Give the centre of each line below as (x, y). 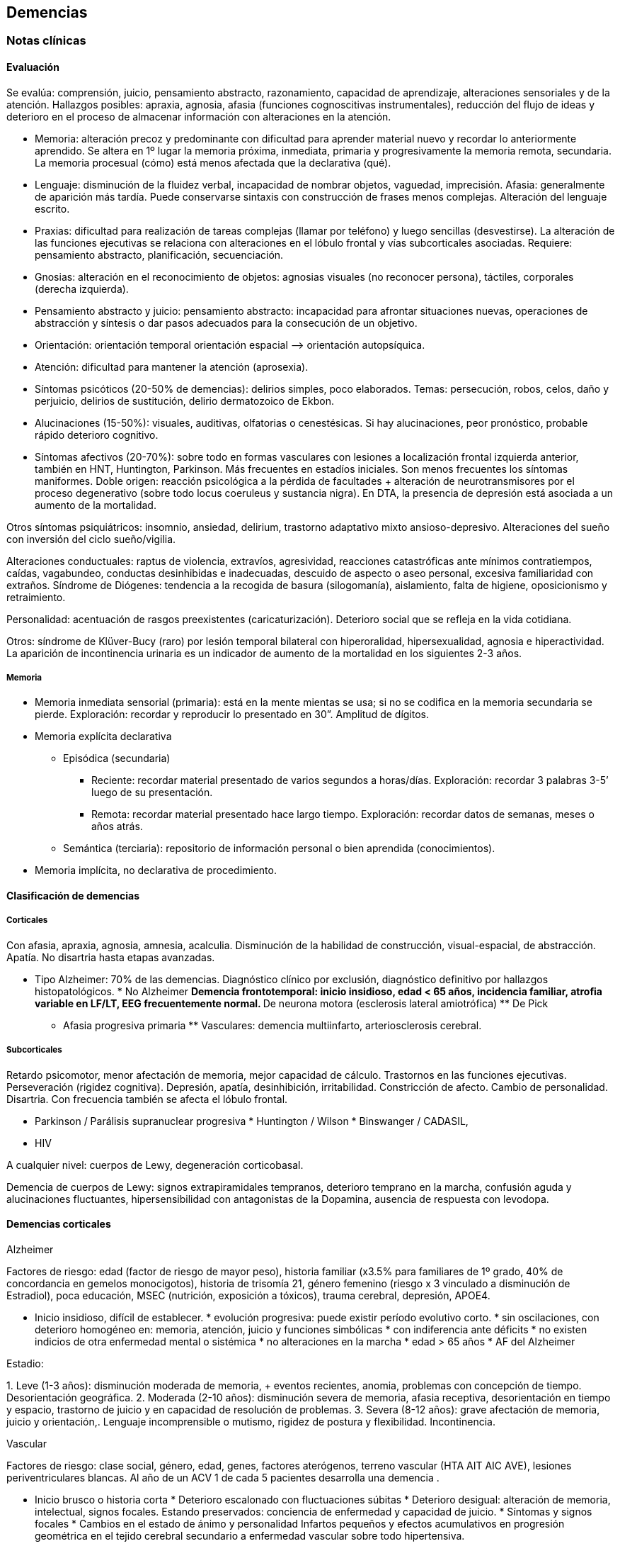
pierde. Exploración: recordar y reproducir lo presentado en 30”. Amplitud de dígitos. (232, 715)
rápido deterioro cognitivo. (97, 435)
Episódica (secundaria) (117, 758)
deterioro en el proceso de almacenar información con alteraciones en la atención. (199, 116)
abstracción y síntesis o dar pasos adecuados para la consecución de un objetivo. (226, 323)
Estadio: (25, 1363)
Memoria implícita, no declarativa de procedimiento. (156, 870)
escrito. (52, 208)
